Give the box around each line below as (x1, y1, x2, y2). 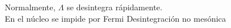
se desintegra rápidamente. (66, 1, 163, 13)
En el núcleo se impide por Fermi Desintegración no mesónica (5, 12, 226, 24)
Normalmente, (5, 1, 56, 13)
